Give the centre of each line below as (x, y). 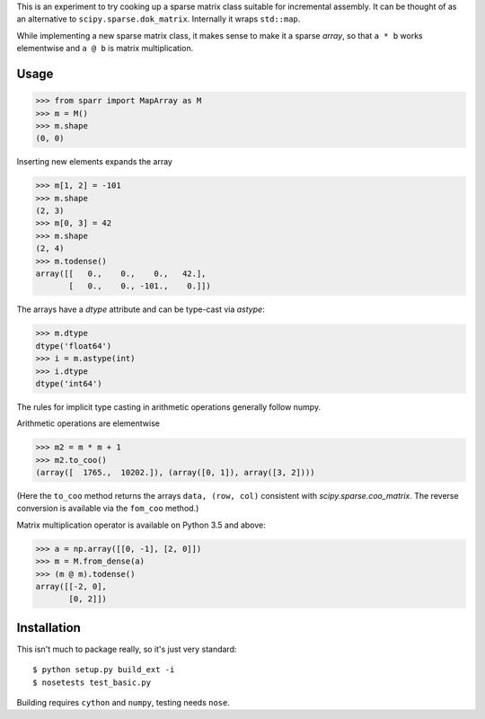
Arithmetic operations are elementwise (88, 423)
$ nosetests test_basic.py (92, 682)
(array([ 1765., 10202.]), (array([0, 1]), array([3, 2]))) (175, 473)
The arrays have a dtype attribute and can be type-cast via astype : (141, 309)
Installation (48, 628)
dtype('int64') (69, 383)
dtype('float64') (74, 346)
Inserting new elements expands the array (94, 162)
